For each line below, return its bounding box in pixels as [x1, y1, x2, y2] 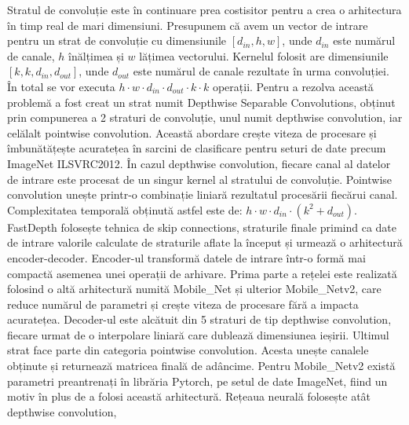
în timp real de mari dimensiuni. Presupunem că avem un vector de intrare [7, 16, 368, 33]
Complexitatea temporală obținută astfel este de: [7, 201, 243, 218]
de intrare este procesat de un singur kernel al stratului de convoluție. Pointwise [7, 170, 393, 187]
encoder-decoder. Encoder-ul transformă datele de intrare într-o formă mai [7, 249, 366, 266]
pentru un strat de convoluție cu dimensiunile [7, 32, 227, 49]
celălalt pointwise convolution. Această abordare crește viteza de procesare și [7, 124, 377, 141]
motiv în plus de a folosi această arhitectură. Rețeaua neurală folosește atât [7, 388, 371, 405]
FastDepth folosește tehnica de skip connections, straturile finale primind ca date [7, 218, 397, 235]
